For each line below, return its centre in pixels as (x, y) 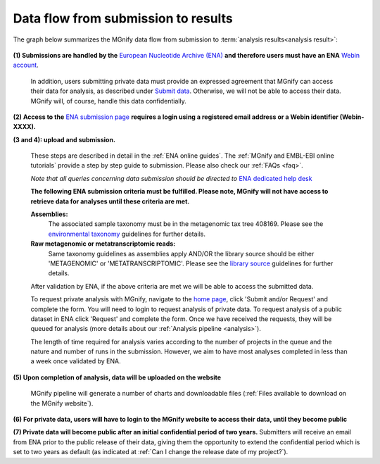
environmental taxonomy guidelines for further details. (127, 234)
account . (26, 65)
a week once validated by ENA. (76, 361)
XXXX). (25, 127)
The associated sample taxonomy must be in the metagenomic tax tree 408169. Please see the (186, 224)
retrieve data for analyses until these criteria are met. (110, 201)
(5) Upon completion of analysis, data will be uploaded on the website (117, 377)
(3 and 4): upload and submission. (64, 139)
